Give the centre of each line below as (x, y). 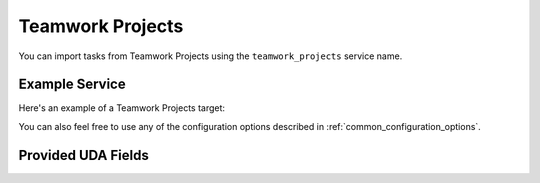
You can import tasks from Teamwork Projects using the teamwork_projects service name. (210, 56)
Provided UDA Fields (83, 155)
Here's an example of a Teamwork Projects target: (121, 108)
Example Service (72, 84)
